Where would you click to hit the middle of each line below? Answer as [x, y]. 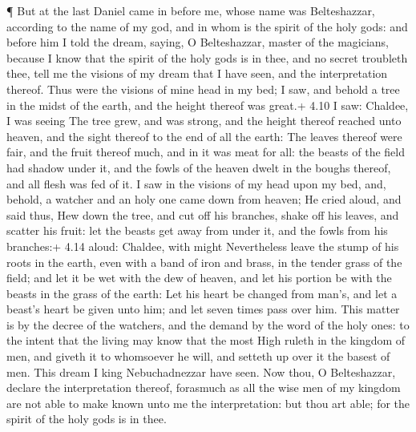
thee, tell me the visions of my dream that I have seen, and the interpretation [197, 73]
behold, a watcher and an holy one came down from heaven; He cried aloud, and [204, 199]
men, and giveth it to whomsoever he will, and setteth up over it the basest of [198, 356]
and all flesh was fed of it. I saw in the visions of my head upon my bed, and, [196, 183]
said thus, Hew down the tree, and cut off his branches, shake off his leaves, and [203, 214]
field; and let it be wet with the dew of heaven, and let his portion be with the [199, 278]
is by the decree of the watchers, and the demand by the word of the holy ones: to [208, 324]
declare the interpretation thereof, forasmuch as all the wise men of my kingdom [204, 388]
